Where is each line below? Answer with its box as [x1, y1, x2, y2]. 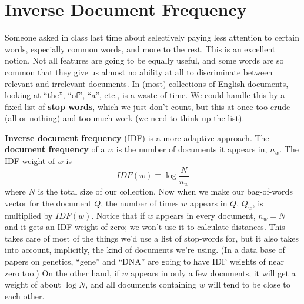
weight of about [5, 278, 61, 290]
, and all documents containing [85, 278, 196, 290]
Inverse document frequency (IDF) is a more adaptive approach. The [5, 131, 269, 143]
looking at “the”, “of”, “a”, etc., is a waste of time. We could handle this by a [5, 89, 285, 101]
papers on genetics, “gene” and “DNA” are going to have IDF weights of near [5, 255, 284, 267]
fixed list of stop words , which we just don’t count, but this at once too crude [5, 100, 290, 112]
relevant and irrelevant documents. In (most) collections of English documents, [5, 77, 289, 89]
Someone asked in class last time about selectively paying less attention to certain [5, 31, 300, 44]
